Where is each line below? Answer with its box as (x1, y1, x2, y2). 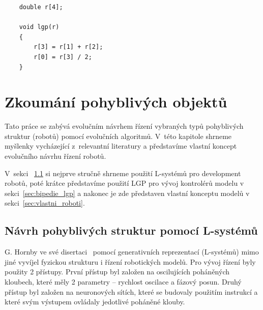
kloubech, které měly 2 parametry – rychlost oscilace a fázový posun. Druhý (5, 276, 242, 287)
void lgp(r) (19, 23, 60, 31)
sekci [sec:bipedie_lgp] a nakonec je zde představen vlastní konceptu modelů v (5, 187, 250, 198)
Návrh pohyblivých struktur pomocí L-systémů (5, 222, 258, 238)
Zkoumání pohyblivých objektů (5, 91, 227, 112)
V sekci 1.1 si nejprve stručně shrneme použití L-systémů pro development (5, 167, 241, 178)
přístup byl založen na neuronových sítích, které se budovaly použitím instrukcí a (5, 286, 258, 297)
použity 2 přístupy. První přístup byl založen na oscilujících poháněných (5, 266, 230, 277)
